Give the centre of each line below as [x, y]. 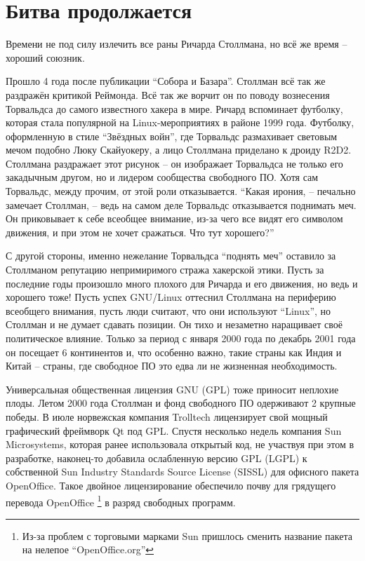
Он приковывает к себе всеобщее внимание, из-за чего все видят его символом [174, 218]
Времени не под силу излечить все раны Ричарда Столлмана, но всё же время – [177, 44]
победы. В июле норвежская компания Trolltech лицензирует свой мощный [167, 416]
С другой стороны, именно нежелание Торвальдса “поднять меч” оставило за [171, 256]
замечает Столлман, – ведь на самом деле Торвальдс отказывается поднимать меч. [181, 204]
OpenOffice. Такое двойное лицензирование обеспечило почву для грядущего [171, 485]
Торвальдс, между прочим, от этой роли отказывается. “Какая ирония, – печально [181, 191]
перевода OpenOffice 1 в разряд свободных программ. [121, 501]
